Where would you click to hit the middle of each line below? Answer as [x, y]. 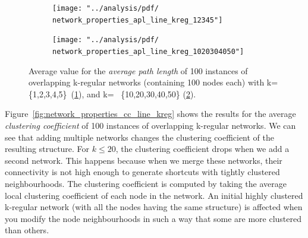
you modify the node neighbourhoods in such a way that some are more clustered [153, 218]
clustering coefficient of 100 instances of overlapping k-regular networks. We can [150, 125]
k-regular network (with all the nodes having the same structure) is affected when [154, 207]
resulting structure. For [47, 149]
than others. [27, 230]
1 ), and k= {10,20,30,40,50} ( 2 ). [135, 93]
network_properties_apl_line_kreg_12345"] [138, 20]
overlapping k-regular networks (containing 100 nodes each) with [147, 82]
